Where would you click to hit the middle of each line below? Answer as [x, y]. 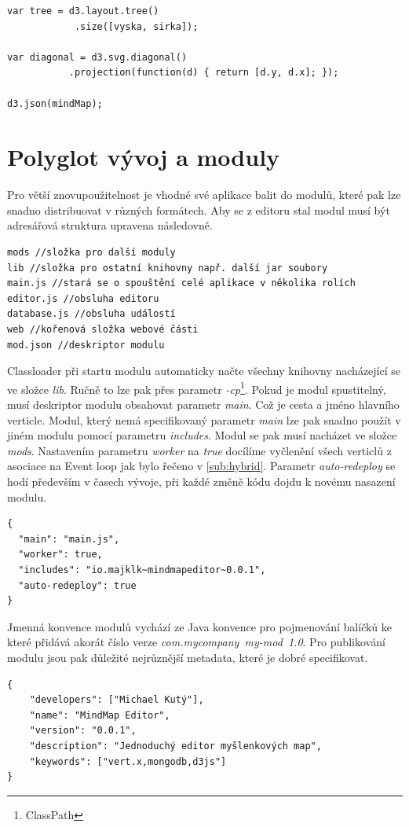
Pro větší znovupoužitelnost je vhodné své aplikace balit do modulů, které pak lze [204, 195]
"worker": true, [60, 555]
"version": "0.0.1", [83, 731]
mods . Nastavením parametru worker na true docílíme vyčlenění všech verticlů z [199, 450]
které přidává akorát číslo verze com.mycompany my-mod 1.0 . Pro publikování [196, 642]
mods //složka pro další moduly [91, 253]
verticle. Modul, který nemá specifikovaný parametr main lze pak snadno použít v [204, 419]
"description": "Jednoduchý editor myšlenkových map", [175, 746]
